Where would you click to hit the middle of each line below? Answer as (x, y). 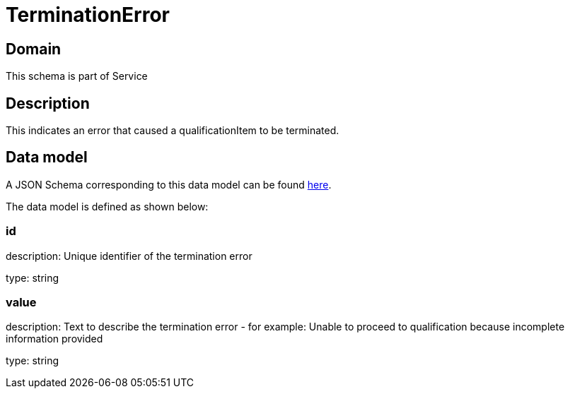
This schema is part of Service (77, 76)
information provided (54, 339)
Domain (34, 49)
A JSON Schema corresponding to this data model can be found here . (169, 184)
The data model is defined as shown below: (107, 206)
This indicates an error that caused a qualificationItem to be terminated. (173, 131)
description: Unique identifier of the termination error (129, 256)
